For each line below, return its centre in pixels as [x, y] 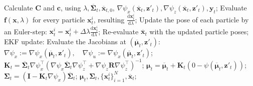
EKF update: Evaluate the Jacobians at [65, 42]
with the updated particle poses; [199, 31]
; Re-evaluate [118, 31]
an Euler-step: [26, 31]
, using [71, 7]
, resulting [109, 19]
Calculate [19, 7]
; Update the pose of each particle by [192, 19]
